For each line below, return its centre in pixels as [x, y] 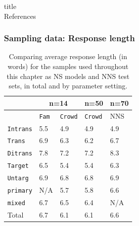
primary [20, 191]
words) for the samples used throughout [68, 66]
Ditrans [20, 154]
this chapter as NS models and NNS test [68, 76]
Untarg [18, 179]
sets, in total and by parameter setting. [68, 86]
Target [18, 166]
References [20, 16]
